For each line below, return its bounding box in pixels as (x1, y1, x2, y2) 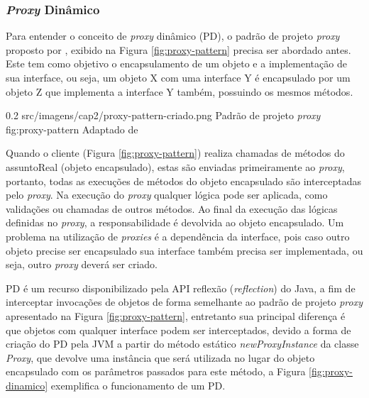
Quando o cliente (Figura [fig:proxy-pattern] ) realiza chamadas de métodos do (6, 145, 345, 160)
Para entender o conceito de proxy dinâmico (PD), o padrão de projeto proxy (6, 28, 340, 43)
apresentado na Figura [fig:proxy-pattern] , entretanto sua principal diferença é (6, 308, 346, 323)
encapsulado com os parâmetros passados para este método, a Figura (6, 364, 306, 379)
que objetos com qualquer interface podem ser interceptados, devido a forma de (6, 322, 351, 337)
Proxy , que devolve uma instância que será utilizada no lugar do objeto (6, 350, 315, 365)
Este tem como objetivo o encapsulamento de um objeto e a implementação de (6, 56, 347, 71)
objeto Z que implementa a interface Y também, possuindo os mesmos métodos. (6, 84, 353, 99)
